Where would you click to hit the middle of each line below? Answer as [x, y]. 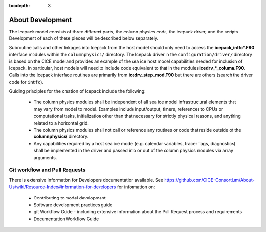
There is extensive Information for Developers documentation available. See [86, 180]
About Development [41, 20]
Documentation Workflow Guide [66, 219]
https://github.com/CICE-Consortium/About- [209, 180]
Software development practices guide [73, 205]
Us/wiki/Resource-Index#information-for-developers [63, 187]
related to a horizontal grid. [61, 123]
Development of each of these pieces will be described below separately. [84, 38]
